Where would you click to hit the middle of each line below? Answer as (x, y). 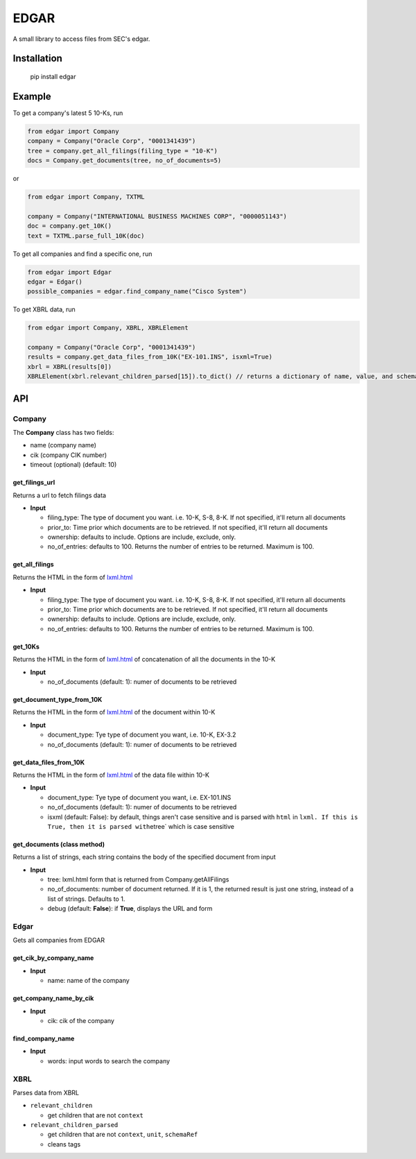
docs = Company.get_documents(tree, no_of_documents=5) (124, 161)
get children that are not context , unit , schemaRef (123, 1135)
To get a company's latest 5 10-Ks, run (68, 113)
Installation (37, 59)
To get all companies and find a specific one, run (83, 254)
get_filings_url (34, 483)
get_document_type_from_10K (58, 699)
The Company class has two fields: (63, 432)
